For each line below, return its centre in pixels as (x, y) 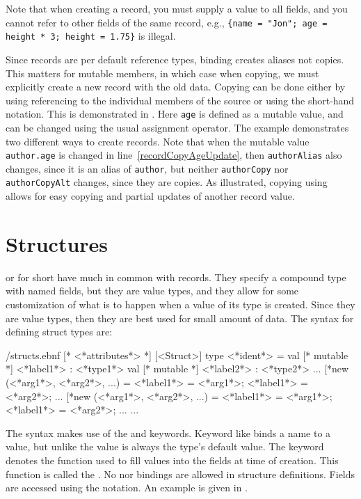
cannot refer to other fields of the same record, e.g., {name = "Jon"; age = (167, 22)
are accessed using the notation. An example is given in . (127, 488)
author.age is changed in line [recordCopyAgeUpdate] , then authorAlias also (174, 155)
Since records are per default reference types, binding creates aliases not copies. (175, 59)
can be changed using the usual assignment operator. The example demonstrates (177, 127)
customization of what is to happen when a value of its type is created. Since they (180, 304)
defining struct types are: (59, 332)
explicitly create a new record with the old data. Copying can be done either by (176, 87)
